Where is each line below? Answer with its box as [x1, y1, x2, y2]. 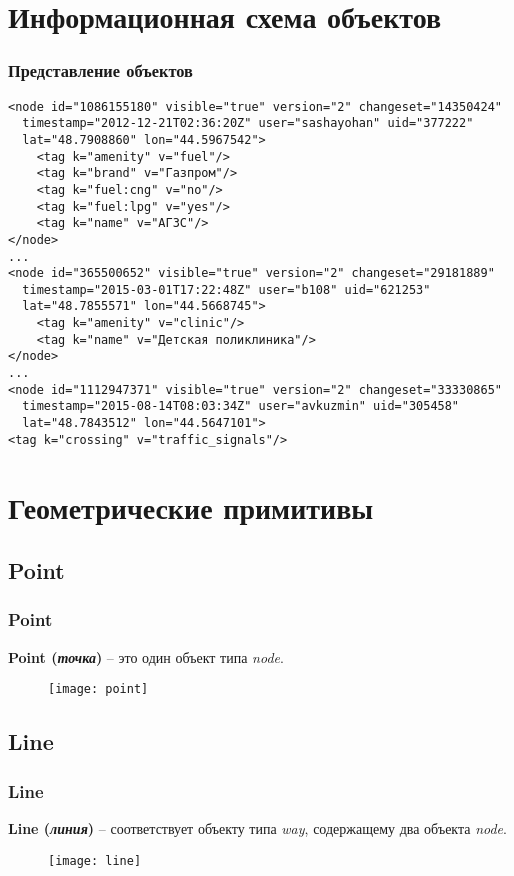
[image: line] [48, 853, 142, 868]
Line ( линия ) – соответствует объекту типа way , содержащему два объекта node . [8, 818, 507, 838]
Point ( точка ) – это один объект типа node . [8, 646, 284, 667]
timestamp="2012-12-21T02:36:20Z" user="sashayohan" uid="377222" [22, 116, 474, 131]
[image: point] [48, 682, 149, 697]
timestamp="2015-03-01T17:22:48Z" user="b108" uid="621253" [22, 282, 431, 297]
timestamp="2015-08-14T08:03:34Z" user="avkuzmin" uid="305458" [22, 399, 460, 414]
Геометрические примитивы [8, 486, 374, 527]
